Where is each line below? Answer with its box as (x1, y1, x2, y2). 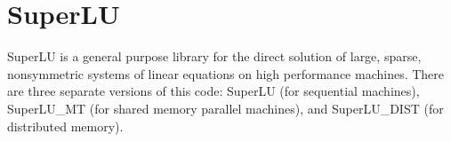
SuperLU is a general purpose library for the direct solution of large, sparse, (7, 47, 422, 66)
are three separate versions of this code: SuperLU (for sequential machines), (7, 82, 420, 100)
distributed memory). (7, 116, 124, 135)
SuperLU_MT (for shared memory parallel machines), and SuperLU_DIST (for (7, 99, 444, 117)
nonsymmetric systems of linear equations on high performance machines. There (7, 64, 445, 83)
